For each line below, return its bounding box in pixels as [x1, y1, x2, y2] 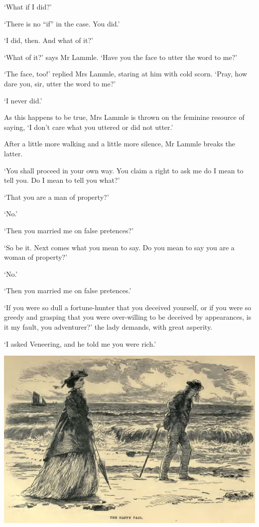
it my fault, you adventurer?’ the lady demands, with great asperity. [4, 322, 213, 332]
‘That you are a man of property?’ [4, 191, 109, 202]
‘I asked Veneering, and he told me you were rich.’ [4, 338, 156, 349]
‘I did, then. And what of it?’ [4, 35, 93, 45]
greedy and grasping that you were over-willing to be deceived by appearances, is [4, 312, 252, 322]
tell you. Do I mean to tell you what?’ [4, 175, 120, 185]
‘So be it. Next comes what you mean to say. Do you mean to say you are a [4, 242, 235, 252]
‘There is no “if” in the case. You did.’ [4, 18, 120, 28]
